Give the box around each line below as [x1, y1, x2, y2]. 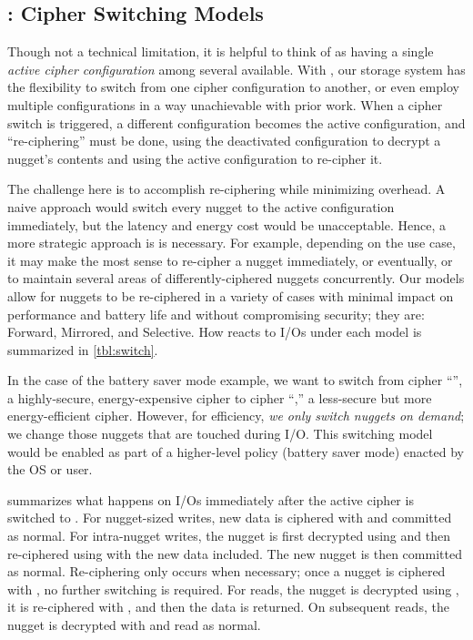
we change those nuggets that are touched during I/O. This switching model [7, 424, 433, 443]
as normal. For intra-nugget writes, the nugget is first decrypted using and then [7, 526, 450, 545]
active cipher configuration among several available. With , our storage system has [7, 59, 466, 78]
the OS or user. [7, 460, 93, 479]
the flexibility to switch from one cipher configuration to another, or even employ [7, 77, 459, 97]
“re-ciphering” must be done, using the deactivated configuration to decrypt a [7, 131, 441, 150]
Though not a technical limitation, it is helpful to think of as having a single [7, 42, 434, 61]
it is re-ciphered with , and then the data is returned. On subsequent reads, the [7, 597, 449, 616]
